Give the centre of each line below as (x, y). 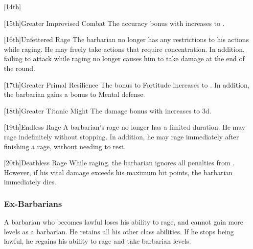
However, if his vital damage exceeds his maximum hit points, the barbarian (118, 172)
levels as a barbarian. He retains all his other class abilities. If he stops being (119, 231)
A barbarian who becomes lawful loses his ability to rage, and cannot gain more (124, 222)
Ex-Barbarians (33, 203)
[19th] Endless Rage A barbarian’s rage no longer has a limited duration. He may (125, 127)
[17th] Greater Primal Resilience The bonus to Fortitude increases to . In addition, (127, 84)
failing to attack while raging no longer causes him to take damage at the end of (124, 58)
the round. (20, 68)
